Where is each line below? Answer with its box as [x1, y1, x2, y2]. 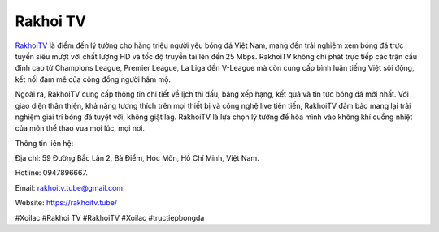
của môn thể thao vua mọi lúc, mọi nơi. [15, 123, 146, 133]
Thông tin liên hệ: [15, 138, 74, 148]
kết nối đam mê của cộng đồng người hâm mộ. [15, 74, 171, 84]
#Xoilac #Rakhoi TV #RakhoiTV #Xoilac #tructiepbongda [15, 213, 205, 222]
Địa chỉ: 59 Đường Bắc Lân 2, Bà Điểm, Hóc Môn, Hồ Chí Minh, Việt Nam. [15, 153, 259, 163]
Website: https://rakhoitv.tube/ [15, 198, 118, 208]
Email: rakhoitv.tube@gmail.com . [15, 183, 125, 192]
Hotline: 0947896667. [15, 168, 89, 178]
